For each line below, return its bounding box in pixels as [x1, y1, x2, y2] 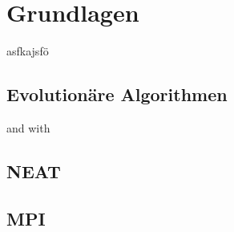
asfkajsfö [6, 43, 49, 59]
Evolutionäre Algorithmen [6, 82, 228, 107]
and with [6, 119, 50, 136]
